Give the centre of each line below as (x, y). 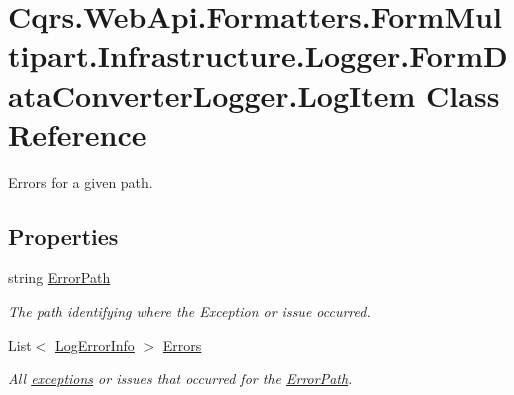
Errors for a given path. (80, 181)
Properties (63, 235)
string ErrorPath (59, 277)
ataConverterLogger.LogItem (212, 94)
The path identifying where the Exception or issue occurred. (189, 311)
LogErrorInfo (94, 344)
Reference (77, 133)
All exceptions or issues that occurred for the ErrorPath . (180, 378)
